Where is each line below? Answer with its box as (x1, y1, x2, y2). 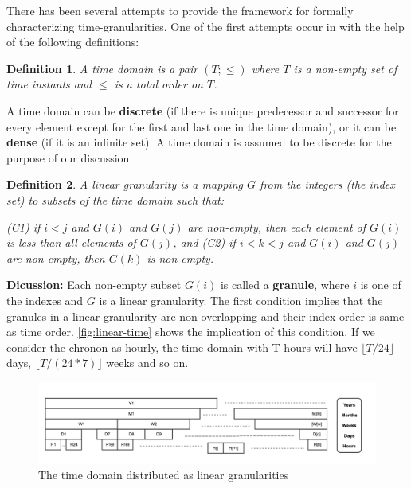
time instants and (6, 76, 92, 92)
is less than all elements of (6, 234, 136, 251)
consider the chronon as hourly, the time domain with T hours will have (6, 338, 358, 355)
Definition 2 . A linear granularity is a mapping (6, 176, 244, 193)
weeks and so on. (106, 354, 189, 371)
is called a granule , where (220, 276, 350, 293)
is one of (360, 276, 401, 293)
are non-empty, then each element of (187, 218, 366, 235)
